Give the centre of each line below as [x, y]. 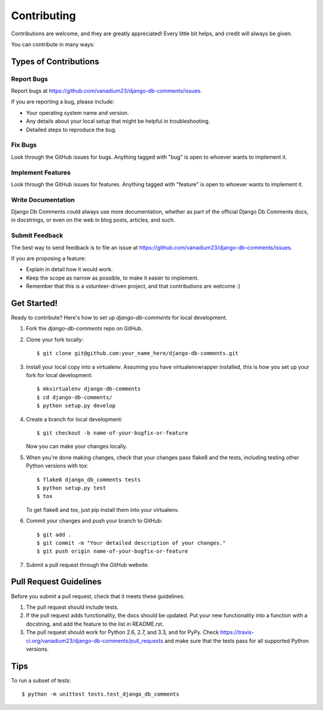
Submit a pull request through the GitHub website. [88, 565]
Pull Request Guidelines [56, 582]
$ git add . [54, 535]
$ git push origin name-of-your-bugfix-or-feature [112, 551]
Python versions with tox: [57, 466]
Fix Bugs [24, 145]
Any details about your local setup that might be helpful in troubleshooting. [118, 121]
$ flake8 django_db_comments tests [89, 480]
